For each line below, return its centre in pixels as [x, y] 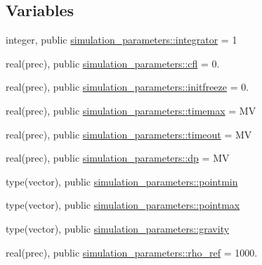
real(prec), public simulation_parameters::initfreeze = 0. [127, 87]
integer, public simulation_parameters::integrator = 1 [122, 40]
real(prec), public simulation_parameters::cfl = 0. [113, 63]
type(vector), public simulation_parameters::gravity [118, 228]
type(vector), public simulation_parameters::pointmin [122, 181]
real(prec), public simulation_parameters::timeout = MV [129, 134]
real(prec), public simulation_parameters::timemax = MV [131, 110]
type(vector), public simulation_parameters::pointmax [123, 205]
